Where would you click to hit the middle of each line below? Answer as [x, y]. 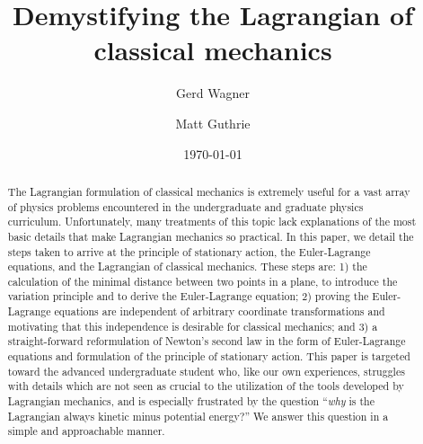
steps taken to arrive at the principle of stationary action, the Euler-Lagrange [189, 251]
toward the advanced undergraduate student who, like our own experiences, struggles [206, 371]
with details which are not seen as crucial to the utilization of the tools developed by [206, 386]
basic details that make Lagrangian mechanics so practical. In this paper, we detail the [211, 236]
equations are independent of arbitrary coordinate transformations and [220, 311]
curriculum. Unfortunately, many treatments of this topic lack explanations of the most [212, 222]
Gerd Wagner [213, 93]
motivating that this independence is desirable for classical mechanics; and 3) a [193, 326]
